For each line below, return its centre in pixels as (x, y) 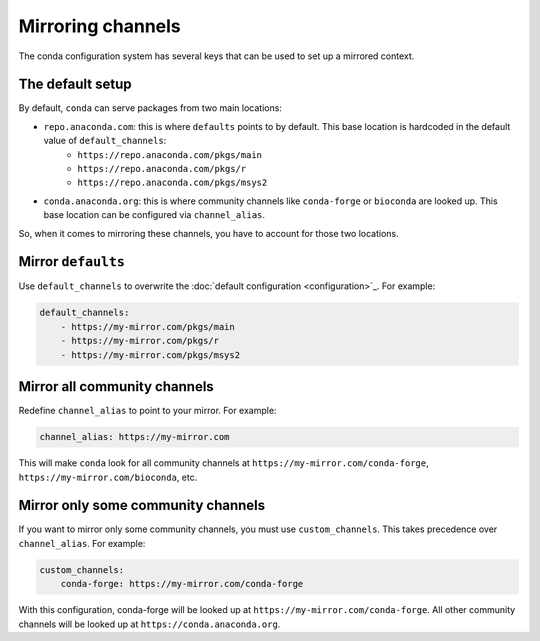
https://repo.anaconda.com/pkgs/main (170, 154)
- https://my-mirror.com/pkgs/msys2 (150, 354)
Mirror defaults (71, 261)
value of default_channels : (105, 141)
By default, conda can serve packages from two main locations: (150, 108)
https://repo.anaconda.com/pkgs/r (162, 169)
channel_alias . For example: (82, 543)
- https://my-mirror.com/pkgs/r (140, 341)
